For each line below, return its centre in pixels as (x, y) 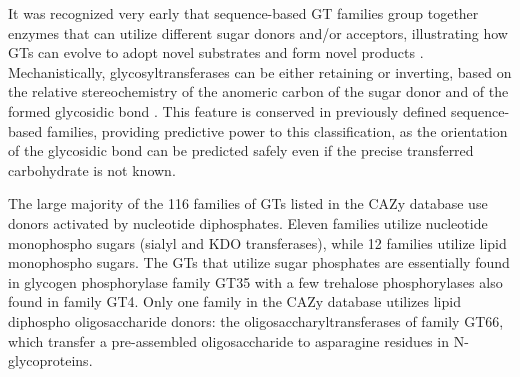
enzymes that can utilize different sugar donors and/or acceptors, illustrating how (258, 32)
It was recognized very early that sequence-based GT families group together (243, 13)
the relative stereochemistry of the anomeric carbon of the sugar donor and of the (258, 91)
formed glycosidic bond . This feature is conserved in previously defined (227, 110)
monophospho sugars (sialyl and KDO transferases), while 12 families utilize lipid (257, 242)
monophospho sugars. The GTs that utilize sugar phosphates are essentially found (259, 262)
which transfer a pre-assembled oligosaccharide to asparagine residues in (228, 340)
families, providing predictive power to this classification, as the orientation (277, 130)
